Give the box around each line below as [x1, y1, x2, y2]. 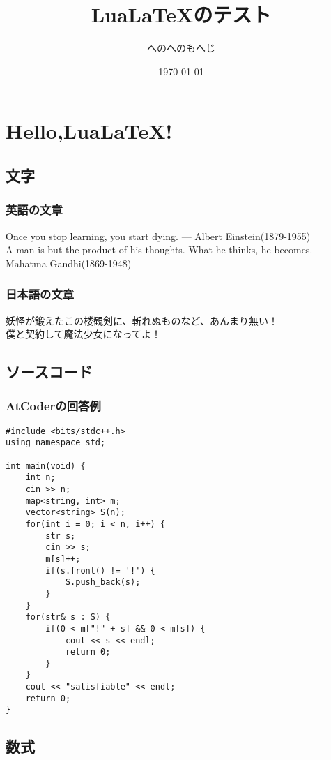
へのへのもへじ [147, 40, 215, 55]
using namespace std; [6, 438, 106, 448]
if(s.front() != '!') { [45, 565, 155, 576]
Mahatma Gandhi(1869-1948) [6, 255, 132, 270]
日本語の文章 [6, 285, 75, 303]
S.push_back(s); [65, 577, 141, 588]
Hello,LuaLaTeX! [6, 117, 173, 145]
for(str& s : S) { [25, 612, 111, 623]
